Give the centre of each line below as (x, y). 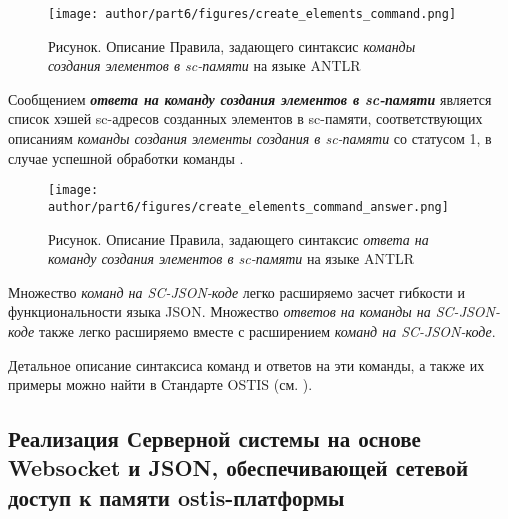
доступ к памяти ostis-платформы (176, 496)
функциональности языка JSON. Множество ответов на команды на (219, 311)
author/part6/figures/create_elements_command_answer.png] (248, 206)
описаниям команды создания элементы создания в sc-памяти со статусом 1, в (250, 138)
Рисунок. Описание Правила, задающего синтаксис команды (232, 45)
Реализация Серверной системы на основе (214, 438)
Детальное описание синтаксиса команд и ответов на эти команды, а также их (246, 364)
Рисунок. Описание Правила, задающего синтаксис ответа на (238, 238)
